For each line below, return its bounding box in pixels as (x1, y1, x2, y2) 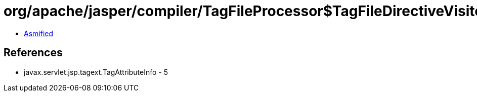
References (4, 46, 63, 59)
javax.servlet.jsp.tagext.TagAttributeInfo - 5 (24, 67, 168, 76)
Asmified (24, 29, 54, 38)
